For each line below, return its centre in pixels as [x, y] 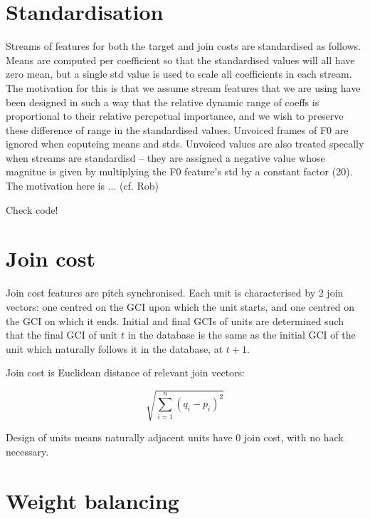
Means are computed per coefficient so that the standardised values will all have [180, 60]
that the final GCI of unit [62, 335]
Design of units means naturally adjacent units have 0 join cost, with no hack [175, 437]
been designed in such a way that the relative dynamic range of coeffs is [163, 102]
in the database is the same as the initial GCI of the [242, 335]
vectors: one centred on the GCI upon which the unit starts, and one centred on [180, 306]
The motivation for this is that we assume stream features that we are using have [183, 87]
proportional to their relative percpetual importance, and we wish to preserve [175, 116]
